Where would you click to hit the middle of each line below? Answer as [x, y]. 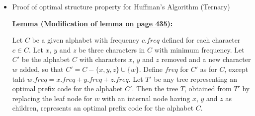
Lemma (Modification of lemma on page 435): [92, 23]
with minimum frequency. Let [199, 49]
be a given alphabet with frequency [86, 40]
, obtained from [208, 88]
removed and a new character [206, 59]
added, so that [42, 69]
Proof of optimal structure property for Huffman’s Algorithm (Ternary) [121, 6]
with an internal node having [146, 98]
